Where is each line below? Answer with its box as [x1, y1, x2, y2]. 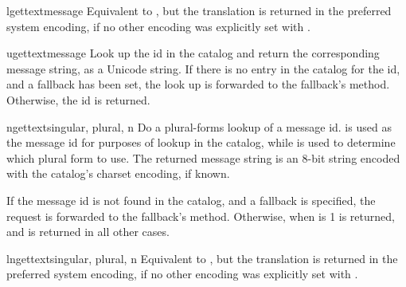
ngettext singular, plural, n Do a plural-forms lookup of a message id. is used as [6, 118, 392, 135]
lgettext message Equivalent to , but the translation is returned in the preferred [6, 2, 392, 18]
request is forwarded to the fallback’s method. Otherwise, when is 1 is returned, [6, 207, 395, 224]
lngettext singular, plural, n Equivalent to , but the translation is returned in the [6, 250, 398, 266]
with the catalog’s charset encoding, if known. [6, 165, 230, 182]
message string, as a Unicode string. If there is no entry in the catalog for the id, [6, 60, 400, 77]
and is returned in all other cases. [6, 223, 170, 240]
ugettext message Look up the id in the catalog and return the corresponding [6, 45, 380, 61]
